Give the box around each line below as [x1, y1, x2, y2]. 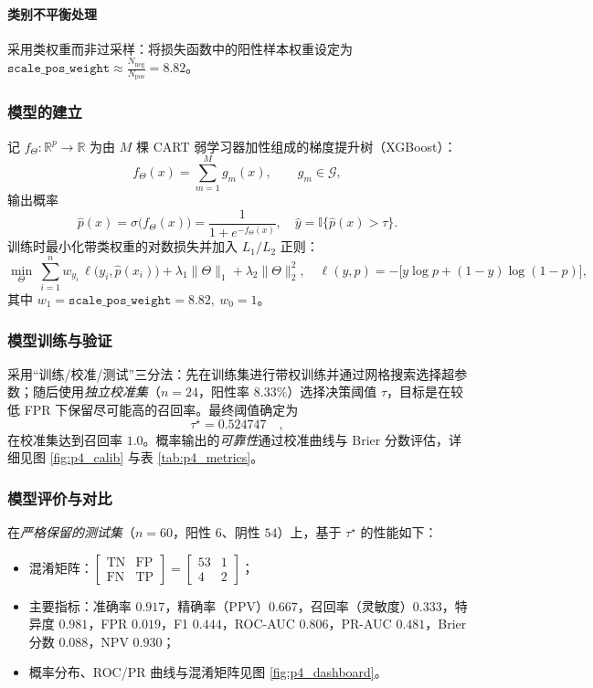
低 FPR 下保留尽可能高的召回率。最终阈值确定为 [7, 400, 299, 418]
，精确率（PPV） [164, 596, 269, 615]
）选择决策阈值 [287, 382, 377, 401]
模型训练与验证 [7, 328, 112, 351]
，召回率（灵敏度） [297, 596, 413, 615]
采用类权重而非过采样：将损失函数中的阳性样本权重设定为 [7, 38, 353, 58]
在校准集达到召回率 [7, 429, 122, 449]
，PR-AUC [328, 614, 392, 633]
